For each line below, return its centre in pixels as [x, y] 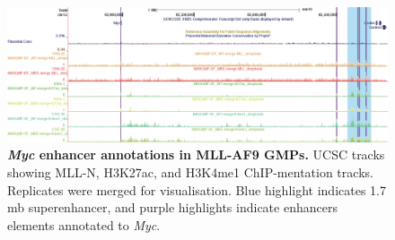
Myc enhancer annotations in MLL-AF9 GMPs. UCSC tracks [196, 154]
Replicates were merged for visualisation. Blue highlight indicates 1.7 [197, 189]
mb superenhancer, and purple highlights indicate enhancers [172, 207]
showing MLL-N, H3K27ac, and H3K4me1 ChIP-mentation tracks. [190, 171]
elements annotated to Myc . [84, 224]
